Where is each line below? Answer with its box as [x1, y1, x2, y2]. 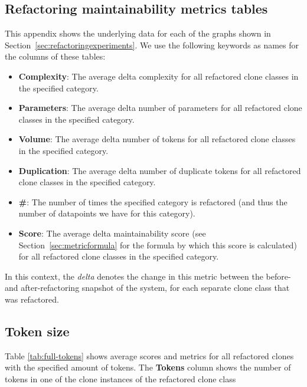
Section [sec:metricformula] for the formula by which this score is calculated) [18, 238, 297, 251]
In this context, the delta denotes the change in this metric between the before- [5, 270, 291, 282]
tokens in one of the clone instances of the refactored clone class [5, 372, 236, 385]
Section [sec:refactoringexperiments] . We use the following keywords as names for [5, 38, 299, 51]
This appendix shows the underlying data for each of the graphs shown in [5, 27, 271, 40]
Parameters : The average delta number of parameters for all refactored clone [18, 101, 302, 114]
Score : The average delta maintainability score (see [18, 227, 206, 239]
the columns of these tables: [5, 50, 106, 63]
